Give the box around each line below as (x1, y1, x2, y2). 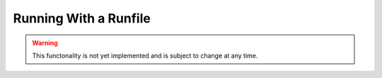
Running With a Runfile (13, 11, 151, 26)
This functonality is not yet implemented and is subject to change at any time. (32, 51, 258, 60)
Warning (32, 39, 58, 47)
